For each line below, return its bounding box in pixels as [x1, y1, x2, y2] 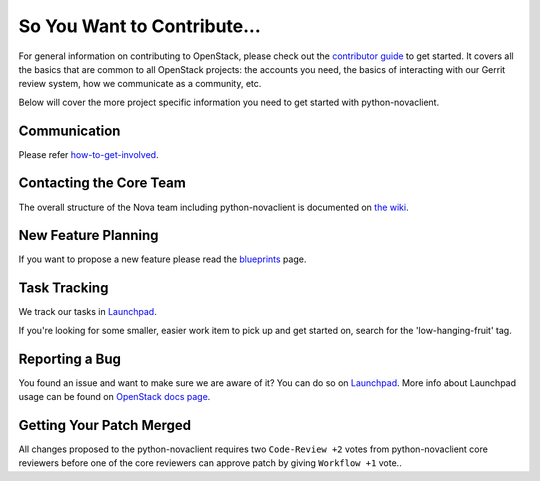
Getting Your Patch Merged [18, 416, 192, 434]
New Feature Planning [18, 227, 159, 244]
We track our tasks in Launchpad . [18, 306, 157, 318]
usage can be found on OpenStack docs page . [18, 391, 211, 403]
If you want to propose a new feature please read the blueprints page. [18, 253, 307, 265]
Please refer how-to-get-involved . [18, 148, 159, 160]
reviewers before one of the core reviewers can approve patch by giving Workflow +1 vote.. [18, 457, 402, 469]
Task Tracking [18, 280, 109, 297]
